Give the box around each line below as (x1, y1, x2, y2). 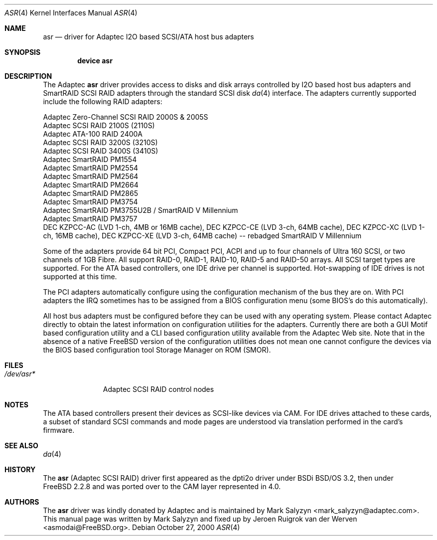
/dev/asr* (4, 369, 35, 378)
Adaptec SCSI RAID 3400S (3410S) (43, 147, 158, 155)
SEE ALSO (4, 441, 38, 450)
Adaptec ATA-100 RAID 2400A (43, 130, 143, 138)
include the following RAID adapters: (43, 97, 162, 106)
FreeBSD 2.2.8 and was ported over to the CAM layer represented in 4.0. (43, 482, 281, 491)
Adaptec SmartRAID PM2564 (43, 172, 139, 180)
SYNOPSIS (4, 48, 41, 56)
